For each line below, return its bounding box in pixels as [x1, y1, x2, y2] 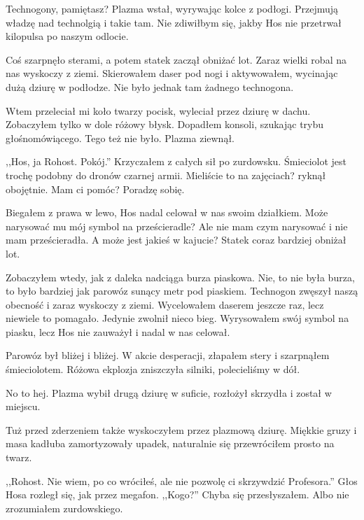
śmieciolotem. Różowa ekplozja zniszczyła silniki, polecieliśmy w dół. [6, 362, 300, 377]
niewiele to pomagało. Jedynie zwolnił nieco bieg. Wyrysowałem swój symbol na [6, 311, 349, 325]
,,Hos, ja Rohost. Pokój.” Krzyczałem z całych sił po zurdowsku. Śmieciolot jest [6, 154, 347, 169]
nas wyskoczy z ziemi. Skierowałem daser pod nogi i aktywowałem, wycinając [6, 66, 338, 80]
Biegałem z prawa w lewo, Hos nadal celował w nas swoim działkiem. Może [6, 205, 328, 220]
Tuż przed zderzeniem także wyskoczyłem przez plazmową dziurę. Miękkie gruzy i [6, 422, 357, 437]
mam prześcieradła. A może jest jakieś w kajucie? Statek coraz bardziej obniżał [6, 232, 346, 247]
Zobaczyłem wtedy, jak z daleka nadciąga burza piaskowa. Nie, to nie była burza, [6, 269, 355, 284]
